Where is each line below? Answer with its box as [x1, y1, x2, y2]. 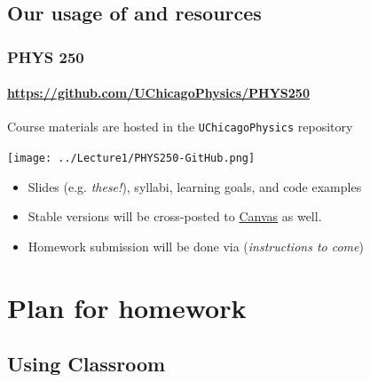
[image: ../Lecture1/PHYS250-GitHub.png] [7, 152, 256, 165]
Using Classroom [7, 350, 166, 378]
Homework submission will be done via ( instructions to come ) [28, 236, 364, 255]
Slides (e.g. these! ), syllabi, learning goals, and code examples [28, 177, 362, 195]
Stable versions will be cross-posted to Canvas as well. [28, 207, 322, 226]
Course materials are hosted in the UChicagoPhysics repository [7, 117, 353, 136]
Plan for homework [7, 289, 247, 325]
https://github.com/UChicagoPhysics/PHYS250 [7, 84, 310, 102]
